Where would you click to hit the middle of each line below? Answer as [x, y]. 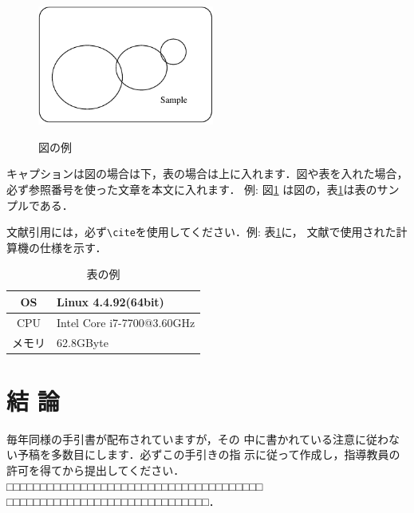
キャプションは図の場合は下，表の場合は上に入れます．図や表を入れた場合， [207, 174]
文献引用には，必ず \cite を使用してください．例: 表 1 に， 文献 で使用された [201, 232]
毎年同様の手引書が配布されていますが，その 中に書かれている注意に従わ [197, 438]
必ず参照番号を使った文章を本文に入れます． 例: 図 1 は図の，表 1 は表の [192, 189]
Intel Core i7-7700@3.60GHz [126, 322]
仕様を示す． [73, 247]
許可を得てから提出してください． [96, 470]
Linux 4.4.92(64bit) [110, 301]
